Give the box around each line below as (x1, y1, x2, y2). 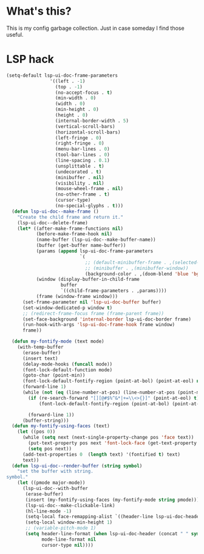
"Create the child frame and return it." (17, 214, 123, 220)
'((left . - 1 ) (49, 78, 86, 84)
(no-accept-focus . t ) (55, 90, 113, 96)
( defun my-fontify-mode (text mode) (12, 338, 104, 345)
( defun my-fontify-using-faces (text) (12, 423, 110, 429)
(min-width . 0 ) (55, 95, 97, 101)
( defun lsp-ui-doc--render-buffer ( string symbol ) (12, 463, 143, 469)
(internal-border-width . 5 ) (55, 118, 129, 124)
